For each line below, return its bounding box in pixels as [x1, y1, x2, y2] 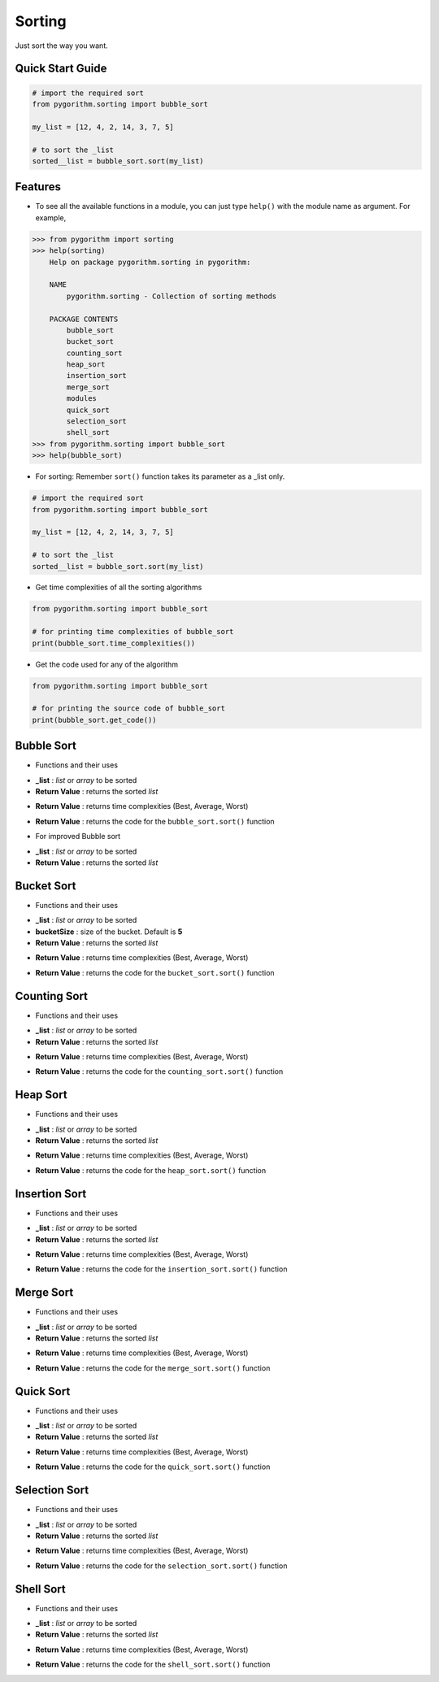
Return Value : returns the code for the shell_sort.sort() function [35, 1659, 271, 1670]
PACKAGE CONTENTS [49, 314, 119, 324]
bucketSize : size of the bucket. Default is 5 [35, 927, 183, 937]
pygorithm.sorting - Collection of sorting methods [66, 291, 277, 301]
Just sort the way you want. [15, 41, 109, 50]
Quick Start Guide [15, 62, 107, 76]
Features [15, 180, 61, 194]
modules [66, 394, 98, 403]
